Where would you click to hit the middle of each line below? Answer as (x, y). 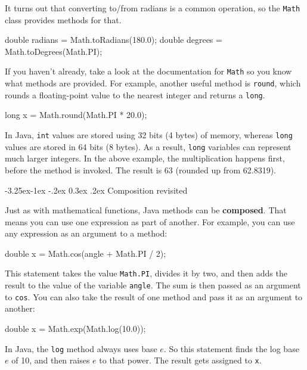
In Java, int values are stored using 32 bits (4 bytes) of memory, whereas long (149, 135)
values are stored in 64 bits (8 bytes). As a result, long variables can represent (148, 146)
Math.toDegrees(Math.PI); (54, 51)
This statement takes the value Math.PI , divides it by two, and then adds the (146, 273)
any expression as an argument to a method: (86, 233)
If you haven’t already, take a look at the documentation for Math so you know (148, 71)
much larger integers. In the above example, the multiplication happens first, (145, 158)
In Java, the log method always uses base (81, 348)
